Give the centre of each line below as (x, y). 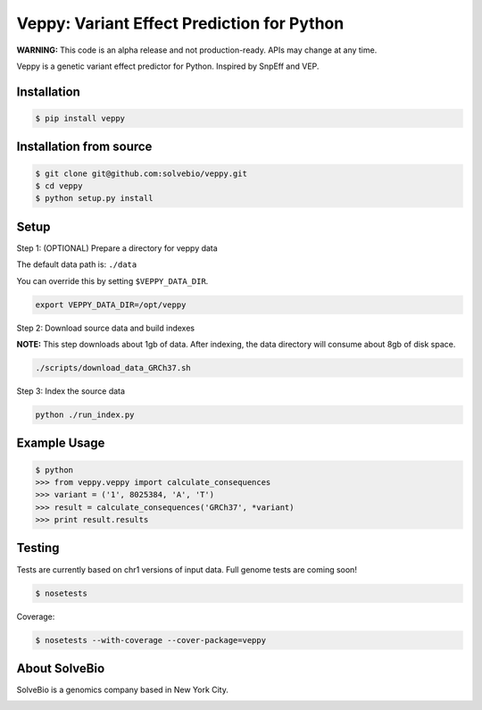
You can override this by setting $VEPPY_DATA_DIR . (112, 280)
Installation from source (84, 147)
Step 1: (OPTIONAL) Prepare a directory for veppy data (117, 248)
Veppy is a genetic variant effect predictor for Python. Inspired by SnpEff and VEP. (168, 66)
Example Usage (61, 443)
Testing (38, 548)
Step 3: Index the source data (71, 391)
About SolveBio (61, 668)
